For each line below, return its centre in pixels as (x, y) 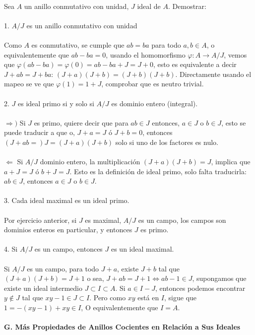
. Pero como (108, 298)
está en (148, 298)
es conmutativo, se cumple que (78, 44)
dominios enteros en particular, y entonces (68, 230)
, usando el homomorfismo (146, 54)
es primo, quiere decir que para (81, 122)
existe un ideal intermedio (43, 288)
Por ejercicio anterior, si (40, 220)
